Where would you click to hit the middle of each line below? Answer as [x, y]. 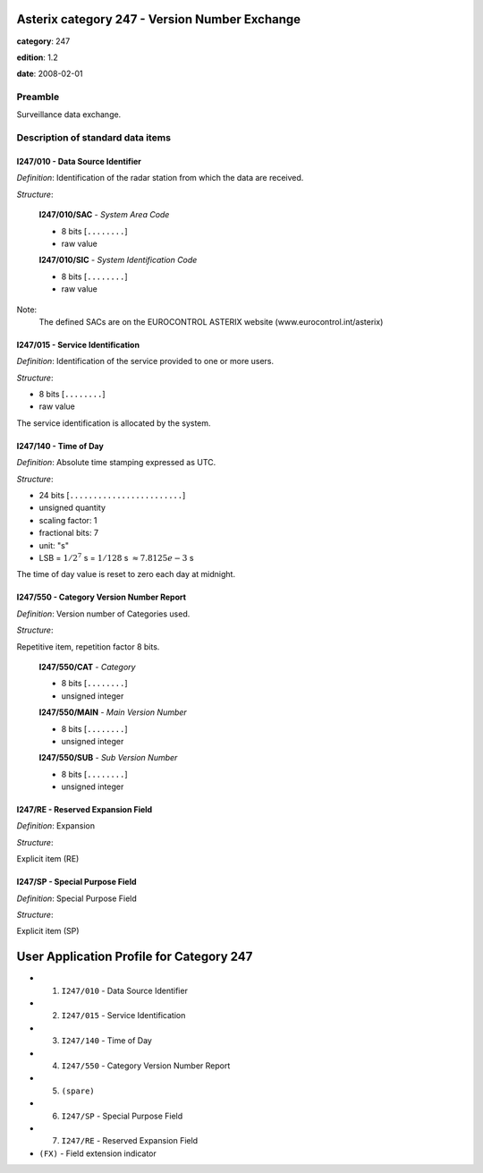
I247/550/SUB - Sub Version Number [108, 758]
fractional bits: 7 [68, 533]
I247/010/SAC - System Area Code [104, 215]
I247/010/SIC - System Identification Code [118, 260]
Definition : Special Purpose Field [77, 898]
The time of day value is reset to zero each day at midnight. [126, 574]
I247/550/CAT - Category [87, 667]
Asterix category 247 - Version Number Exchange [159, 19]
